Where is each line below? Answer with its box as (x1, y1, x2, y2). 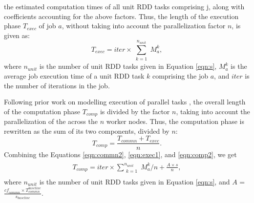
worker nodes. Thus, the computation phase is (106, 116, 245, 126)
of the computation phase (4, 106, 81, 116)
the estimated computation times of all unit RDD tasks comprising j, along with (4, 1, 245, 11)
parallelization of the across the (4, 116, 98, 126)
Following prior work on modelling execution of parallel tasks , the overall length (4, 97, 246, 107)
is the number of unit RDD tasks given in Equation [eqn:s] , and (39, 176, 230, 186)
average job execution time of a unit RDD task (4, 70, 145, 81)
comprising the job (152, 70, 208, 81)
